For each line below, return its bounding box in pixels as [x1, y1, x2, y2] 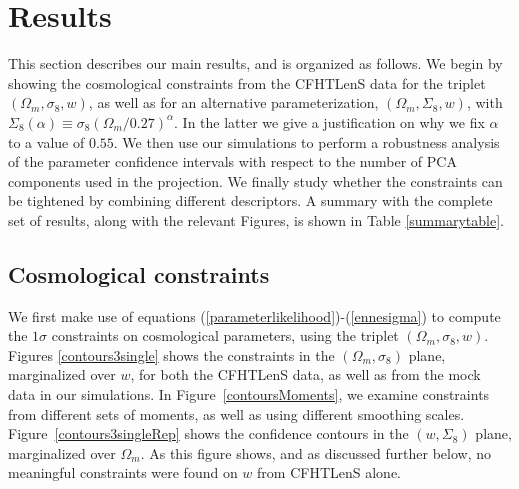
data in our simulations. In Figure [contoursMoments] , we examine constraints [8, 384, 490, 405]
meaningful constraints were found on [8, 462, 238, 483]
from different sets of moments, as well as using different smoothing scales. [8, 403, 465, 424]
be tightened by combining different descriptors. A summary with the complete [8, 190, 493, 211]
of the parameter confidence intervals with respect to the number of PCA [8, 151, 457, 172]
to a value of [8, 131, 85, 152]
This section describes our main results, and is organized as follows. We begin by [8, 53, 503, 74]
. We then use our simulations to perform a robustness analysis [113, 131, 500, 152]
